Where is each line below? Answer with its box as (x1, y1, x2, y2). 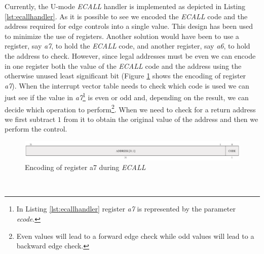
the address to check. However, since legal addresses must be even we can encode (5, 50, 256, 61)
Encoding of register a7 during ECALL (25, 162, 146, 173)
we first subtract (5, 113, 56, 124)
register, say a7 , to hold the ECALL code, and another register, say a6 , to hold (5, 40, 250, 51)
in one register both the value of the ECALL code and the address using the (5, 60, 242, 71)
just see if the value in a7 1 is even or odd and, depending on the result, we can (5, 91, 249, 102)
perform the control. (5, 123, 67, 134)
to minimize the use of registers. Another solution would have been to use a (5, 30, 239, 41)
